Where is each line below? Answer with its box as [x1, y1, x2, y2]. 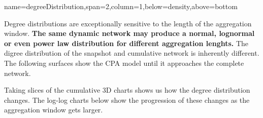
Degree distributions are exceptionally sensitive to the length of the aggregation [4, 18, 252, 28]
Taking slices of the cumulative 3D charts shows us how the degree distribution [4, 85, 250, 95]
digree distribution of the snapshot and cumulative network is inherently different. [4, 48, 259, 58]
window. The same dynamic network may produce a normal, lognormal [4, 28, 255, 38]
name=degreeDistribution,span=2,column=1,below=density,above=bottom [4, 1, 238, 11]
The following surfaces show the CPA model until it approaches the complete [4, 57, 244, 68]
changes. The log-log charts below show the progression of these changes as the [4, 94, 250, 105]
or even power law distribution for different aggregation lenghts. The [4, 37, 249, 48]
